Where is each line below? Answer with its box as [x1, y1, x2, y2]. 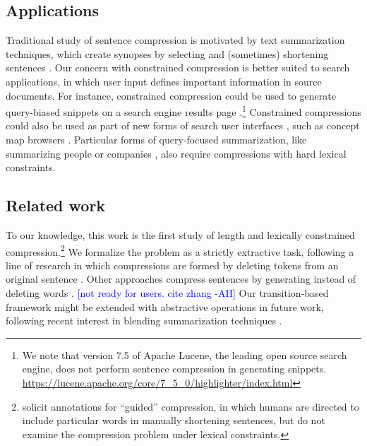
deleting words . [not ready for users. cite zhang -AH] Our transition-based [6, 286, 329, 300]
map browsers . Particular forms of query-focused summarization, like [6, 132, 307, 147]
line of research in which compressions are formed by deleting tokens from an [6, 257, 339, 272]
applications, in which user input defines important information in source [6, 74, 322, 88]
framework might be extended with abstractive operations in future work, [6, 299, 324, 314]
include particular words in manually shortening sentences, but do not [22, 413, 325, 428]
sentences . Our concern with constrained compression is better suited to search [6, 60, 350, 75]
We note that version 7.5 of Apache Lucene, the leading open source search [22, 347, 347, 362]
